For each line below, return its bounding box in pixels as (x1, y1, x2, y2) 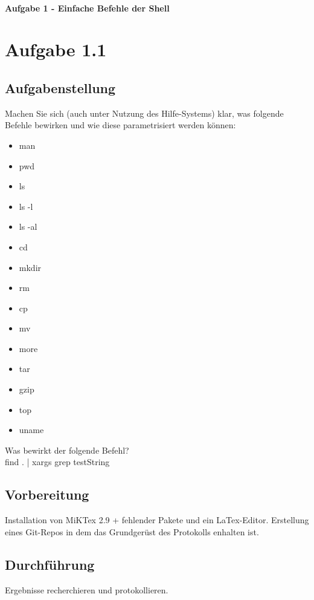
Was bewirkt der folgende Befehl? (5, 443, 129, 456)
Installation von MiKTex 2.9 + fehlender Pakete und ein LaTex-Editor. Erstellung (5, 514, 309, 526)
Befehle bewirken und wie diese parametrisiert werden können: (5, 119, 236, 131)
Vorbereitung (5, 485, 89, 504)
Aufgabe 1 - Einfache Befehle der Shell (5, 1, 170, 14)
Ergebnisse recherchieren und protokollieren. (5, 583, 168, 596)
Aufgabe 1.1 (5, 37, 107, 62)
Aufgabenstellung (5, 78, 116, 97)
